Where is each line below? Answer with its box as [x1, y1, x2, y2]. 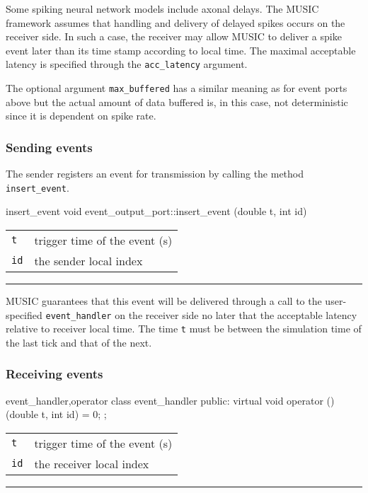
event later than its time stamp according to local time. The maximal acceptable [6, 42, 356, 57]
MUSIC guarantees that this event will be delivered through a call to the [6, 293, 322, 308]
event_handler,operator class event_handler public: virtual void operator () [6, 393, 335, 407]
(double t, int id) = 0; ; [6, 407, 107, 422]
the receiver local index [34, 455, 149, 472]
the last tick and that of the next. [6, 335, 152, 349]
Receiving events [6, 365, 103, 383]
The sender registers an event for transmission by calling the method [6, 166, 304, 181]
